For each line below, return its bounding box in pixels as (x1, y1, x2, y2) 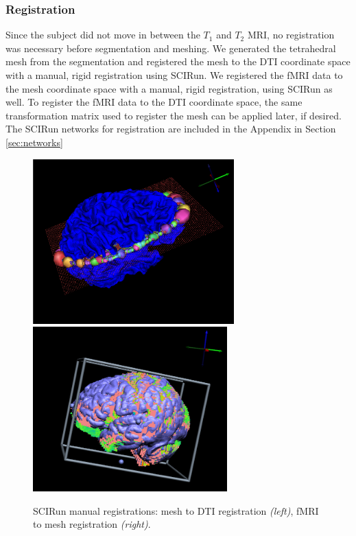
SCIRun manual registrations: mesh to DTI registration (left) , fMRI (33, 503, 319, 517)
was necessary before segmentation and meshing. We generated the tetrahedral (5, 40, 336, 55)
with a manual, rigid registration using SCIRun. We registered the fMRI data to (5, 68, 343, 82)
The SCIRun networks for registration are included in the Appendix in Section (5, 121, 336, 136)
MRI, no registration (247, 27, 335, 42)
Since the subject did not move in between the (5, 27, 200, 42)
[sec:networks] (5, 135, 63, 149)
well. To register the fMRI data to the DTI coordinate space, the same (5, 95, 302, 109)
